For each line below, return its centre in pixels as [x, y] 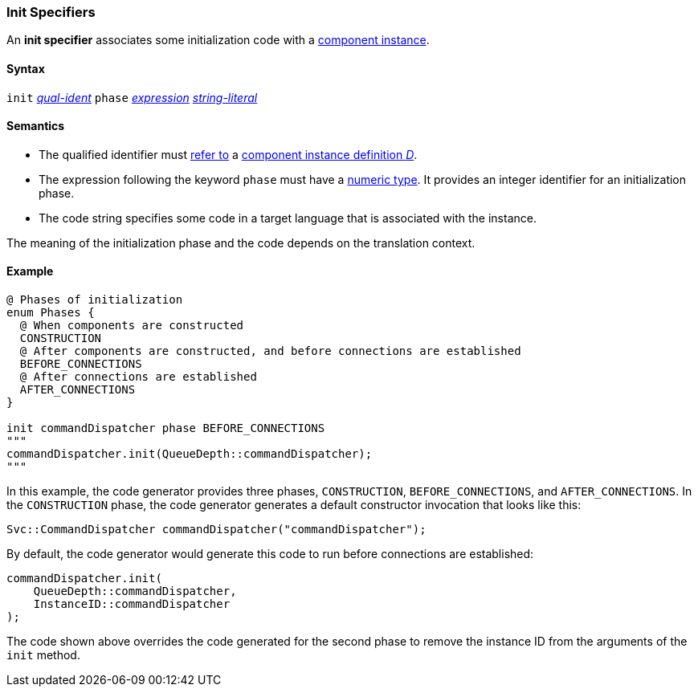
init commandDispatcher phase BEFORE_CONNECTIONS [166, 428]
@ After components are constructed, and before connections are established [270, 351]
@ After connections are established [138, 377]
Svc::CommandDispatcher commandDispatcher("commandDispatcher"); [216, 530]
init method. [43, 655]
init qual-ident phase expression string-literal [132, 97]
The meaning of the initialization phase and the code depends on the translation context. [241, 243]
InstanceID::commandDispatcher [132, 604]
